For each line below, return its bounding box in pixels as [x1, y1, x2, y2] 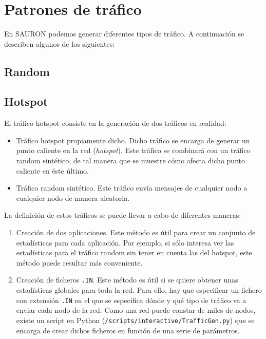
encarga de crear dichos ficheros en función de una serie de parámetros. [16, 325, 240, 335]
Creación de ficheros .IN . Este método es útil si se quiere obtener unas [16, 274, 238, 285]
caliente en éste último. [16, 165, 89, 176]
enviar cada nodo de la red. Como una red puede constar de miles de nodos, [16, 305, 256, 315]
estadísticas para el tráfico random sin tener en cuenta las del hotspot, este [16, 247, 252, 258]
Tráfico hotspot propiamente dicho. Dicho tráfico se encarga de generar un [16, 135, 250, 145]
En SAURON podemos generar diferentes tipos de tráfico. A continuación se [4, 28, 244, 39]
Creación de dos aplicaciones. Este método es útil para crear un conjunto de [16, 227, 256, 238]
